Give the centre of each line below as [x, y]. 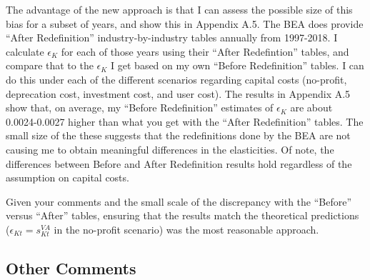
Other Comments [71, 267]
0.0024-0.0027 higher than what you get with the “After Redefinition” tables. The [185, 121]
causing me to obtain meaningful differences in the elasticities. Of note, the [170, 149]
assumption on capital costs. [67, 177]
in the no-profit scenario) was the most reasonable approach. [186, 229]
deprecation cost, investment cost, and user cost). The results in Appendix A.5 [178, 93]
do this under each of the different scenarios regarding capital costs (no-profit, [176, 79]
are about [311, 107]
